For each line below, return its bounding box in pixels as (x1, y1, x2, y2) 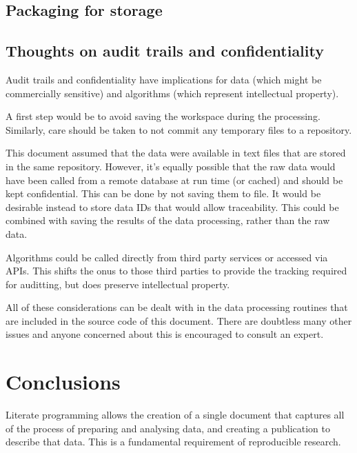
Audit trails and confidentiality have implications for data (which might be (6, 72, 322, 86)
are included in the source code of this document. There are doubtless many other (6, 313, 352, 328)
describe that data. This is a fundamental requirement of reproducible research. (6, 434, 341, 449)
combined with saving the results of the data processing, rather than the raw (6, 213, 330, 228)
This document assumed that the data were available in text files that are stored (6, 145, 346, 160)
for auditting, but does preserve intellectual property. (6, 276, 230, 291)
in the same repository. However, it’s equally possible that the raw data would (6, 159, 336, 173)
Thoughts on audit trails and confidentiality (6, 40, 324, 61)
